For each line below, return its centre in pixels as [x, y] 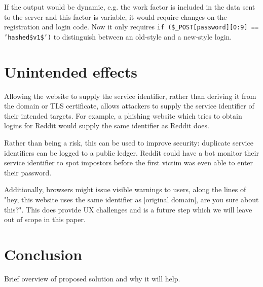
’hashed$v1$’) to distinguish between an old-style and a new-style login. [118, 36]
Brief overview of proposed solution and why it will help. [92, 278]
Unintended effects [71, 71]
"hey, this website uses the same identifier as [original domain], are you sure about [131, 199]
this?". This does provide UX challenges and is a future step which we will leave [128, 209]
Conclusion [43, 254]
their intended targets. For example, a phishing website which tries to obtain [123, 115]
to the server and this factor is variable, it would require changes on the [116, 16]
